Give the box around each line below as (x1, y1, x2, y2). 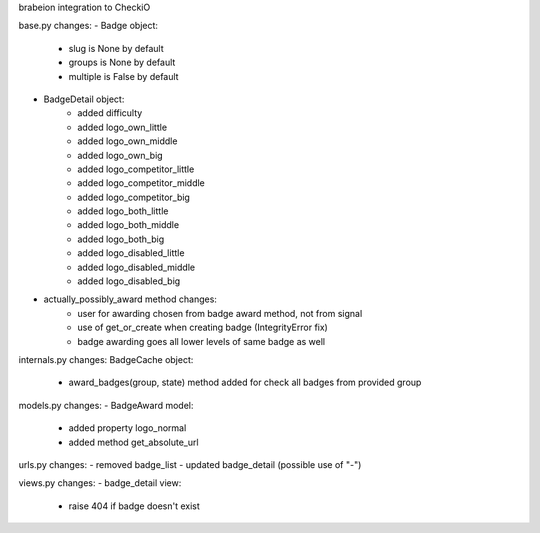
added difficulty (77, 107, 143, 119)
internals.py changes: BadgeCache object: (18, 353, 194, 365)
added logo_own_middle (77, 135, 178, 147)
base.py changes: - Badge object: (18, 20, 159, 32)
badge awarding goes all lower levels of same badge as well (77, 335, 326, 347)
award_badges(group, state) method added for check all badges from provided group (68, 376, 422, 389)
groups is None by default (68, 56, 176, 69)
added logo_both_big (77, 233, 165, 245)
